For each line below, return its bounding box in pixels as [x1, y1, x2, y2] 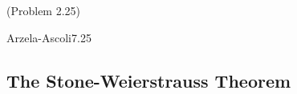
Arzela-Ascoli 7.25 [6, 29, 92, 45]
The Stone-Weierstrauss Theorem [6, 68, 291, 92]
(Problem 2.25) [6, 2, 81, 18]
